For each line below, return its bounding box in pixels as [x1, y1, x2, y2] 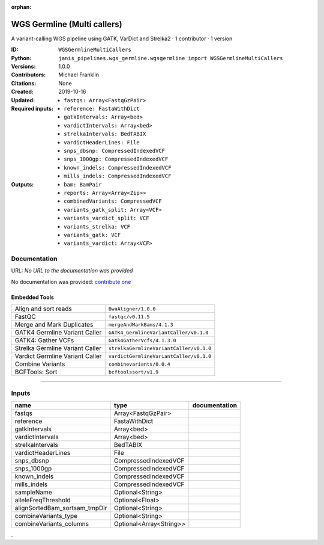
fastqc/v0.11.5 [108, 313, 150, 320]
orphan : [11, 4, 32, 10]
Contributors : [11, 71, 46, 78]
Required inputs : [11, 105, 54, 112]
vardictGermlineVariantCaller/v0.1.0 [108, 353, 212, 359]
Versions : [11, 63, 36, 70]
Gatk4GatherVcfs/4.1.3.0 [108, 337, 176, 343]
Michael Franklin [58, 71, 99, 78]
